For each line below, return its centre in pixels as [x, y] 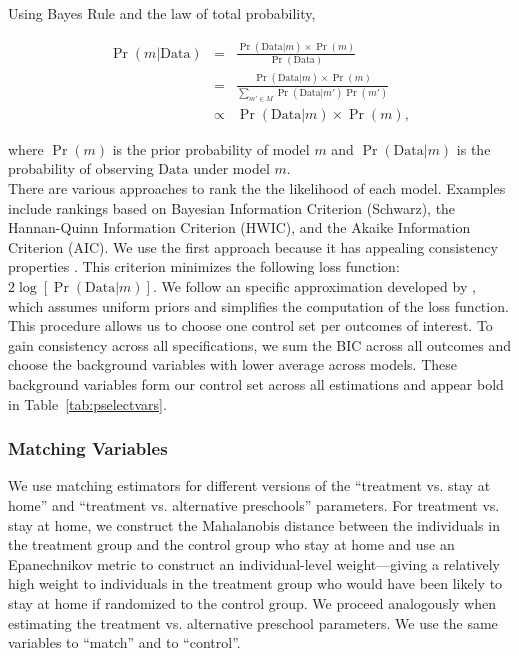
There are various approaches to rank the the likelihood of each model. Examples [257, 188]
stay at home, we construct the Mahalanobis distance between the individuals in [254, 524]
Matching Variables [88, 448]
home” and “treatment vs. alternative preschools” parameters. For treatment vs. [254, 504]
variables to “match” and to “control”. [124, 642]
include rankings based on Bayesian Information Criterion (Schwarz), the [232, 207]
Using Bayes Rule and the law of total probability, [162, 13]
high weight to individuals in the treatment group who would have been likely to [255, 583]
